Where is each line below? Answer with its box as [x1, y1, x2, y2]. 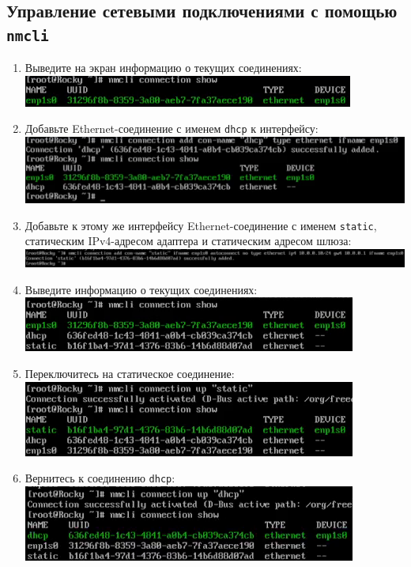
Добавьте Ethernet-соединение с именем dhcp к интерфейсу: [25, 120, 319, 137]
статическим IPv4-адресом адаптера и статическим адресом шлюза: [25, 232, 352, 249]
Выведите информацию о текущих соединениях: [25, 281, 258, 297]
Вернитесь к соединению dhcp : [25, 470, 175, 486]
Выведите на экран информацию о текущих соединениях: [25, 59, 302, 76]
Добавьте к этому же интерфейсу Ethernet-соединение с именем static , [25, 217, 377, 233]
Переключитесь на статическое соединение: [25, 365, 235, 381]
